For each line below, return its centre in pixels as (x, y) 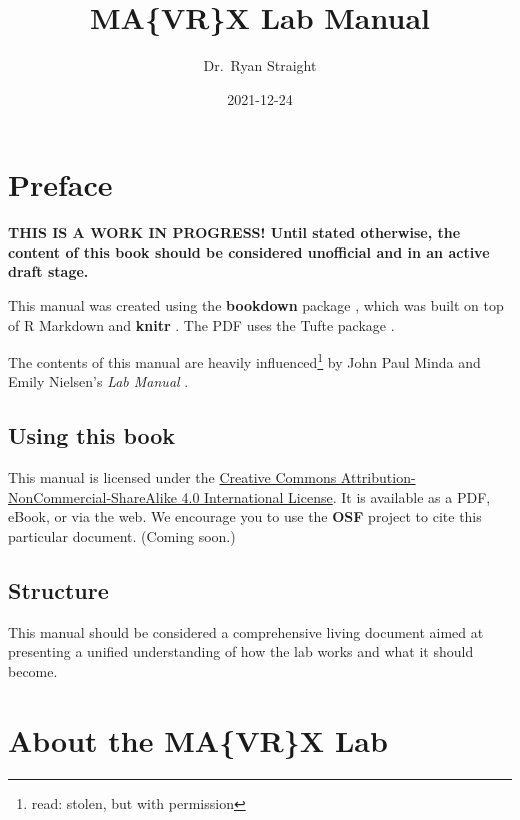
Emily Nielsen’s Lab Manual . (98, 381)
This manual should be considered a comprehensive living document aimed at (246, 631)
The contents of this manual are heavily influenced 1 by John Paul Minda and (244, 360)
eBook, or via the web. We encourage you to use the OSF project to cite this (245, 516)
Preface (60, 184)
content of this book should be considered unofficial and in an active (249, 251)
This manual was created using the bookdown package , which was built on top (256, 305)
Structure (58, 590)
